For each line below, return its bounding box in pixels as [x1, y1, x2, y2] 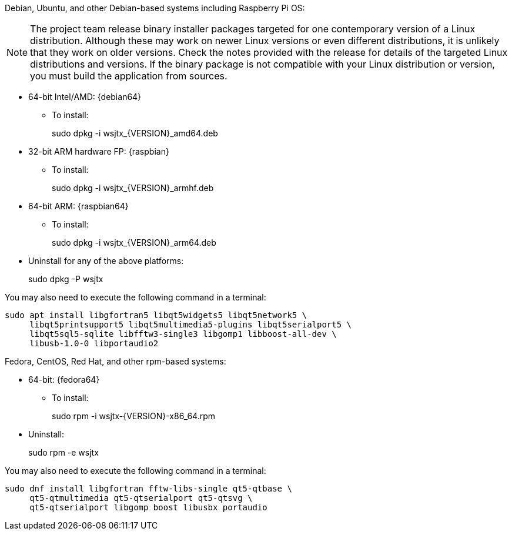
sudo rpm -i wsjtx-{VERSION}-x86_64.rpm [52, 411, 216, 421]
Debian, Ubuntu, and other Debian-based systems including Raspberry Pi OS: [5, 3, 305, 13]
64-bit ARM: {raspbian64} [28, 201, 129, 211]
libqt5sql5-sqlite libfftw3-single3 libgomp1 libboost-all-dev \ [29, 329, 337, 339]
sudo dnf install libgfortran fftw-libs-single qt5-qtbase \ [5, 484, 292, 493]
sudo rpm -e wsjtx [28, 447, 99, 457]
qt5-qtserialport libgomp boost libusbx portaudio [29, 503, 267, 512]
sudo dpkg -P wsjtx [28, 274, 103, 284]
